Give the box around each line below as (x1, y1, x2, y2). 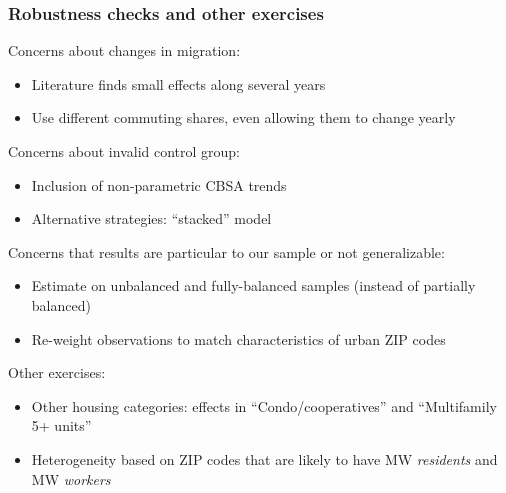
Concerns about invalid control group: (8, 141, 241, 161)
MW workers (31, 468, 111, 489)
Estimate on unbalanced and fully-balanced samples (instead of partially (31, 275, 476, 296)
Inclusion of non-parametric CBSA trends (31, 174, 287, 195)
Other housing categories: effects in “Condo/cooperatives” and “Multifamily (31, 395, 497, 416)
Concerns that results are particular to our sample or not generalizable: (8, 241, 445, 262)
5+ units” (31, 415, 92, 436)
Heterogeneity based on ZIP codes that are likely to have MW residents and (31, 448, 498, 469)
